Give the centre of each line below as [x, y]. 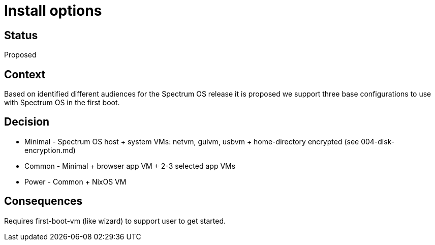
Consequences [43, 201]
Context [25, 74]
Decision [27, 122]
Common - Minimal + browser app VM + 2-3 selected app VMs [130, 166]
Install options [53, 11]
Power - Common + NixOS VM [75, 181]
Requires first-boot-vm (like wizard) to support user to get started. [115, 221]
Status [21, 35]
